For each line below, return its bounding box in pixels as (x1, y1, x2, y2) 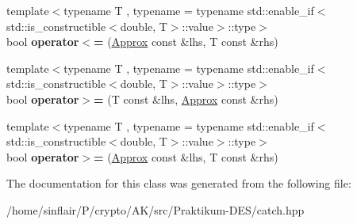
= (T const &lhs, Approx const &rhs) (94, 90, 278, 107)
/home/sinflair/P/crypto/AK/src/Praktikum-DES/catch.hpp (6, 201, 305, 218)
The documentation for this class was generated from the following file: (6, 175, 351, 192)
